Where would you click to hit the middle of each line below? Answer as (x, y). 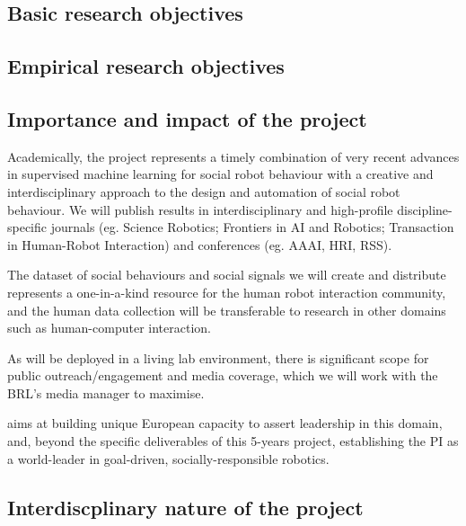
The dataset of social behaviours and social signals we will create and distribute (227, 275)
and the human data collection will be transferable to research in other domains (227, 310)
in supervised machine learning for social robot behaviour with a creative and (220, 174)
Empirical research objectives (146, 66)
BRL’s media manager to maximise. (106, 392)
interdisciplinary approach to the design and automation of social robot (204, 191)
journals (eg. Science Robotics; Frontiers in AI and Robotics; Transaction (252, 227)
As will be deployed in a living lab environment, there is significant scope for (218, 357)
